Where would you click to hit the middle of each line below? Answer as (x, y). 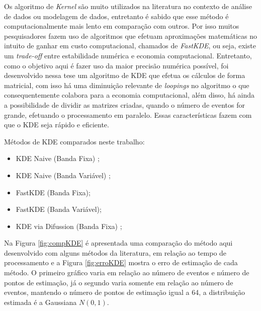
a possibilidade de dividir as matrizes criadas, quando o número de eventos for (124, 104)
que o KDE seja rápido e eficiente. (57, 125)
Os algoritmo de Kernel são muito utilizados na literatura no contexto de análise (128, 6)
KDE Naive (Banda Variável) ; (63, 175)
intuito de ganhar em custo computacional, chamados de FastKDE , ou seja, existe (130, 46)
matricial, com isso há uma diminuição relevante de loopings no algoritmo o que (127, 85)
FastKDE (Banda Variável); (59, 209)
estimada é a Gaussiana (40, 302)
